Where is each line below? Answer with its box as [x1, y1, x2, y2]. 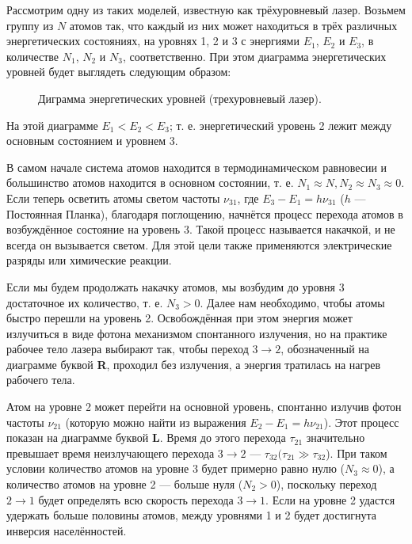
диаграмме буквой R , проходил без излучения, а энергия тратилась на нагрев [6, 356, 381, 372]
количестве [6, 48, 59, 64]
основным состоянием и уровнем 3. [6, 132, 178, 149]
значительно [306, 429, 365, 446]
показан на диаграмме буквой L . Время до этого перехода [6, 429, 286, 446]
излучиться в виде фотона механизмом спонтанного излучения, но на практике [6, 325, 387, 341]
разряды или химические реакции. [6, 252, 172, 268]
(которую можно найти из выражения [65, 413, 246, 430]
